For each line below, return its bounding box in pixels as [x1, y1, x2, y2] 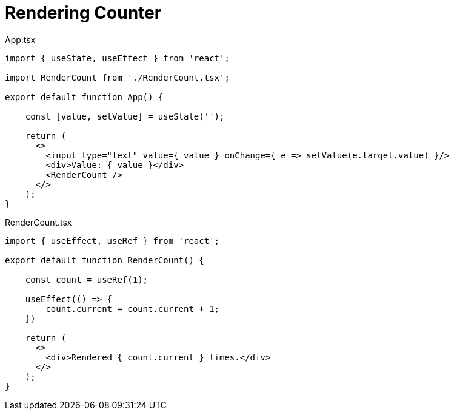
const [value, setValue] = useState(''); [25, 111, 225, 121]
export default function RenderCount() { [5, 255, 204, 265]
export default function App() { [5, 92, 164, 102]
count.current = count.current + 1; [45, 303, 220, 314]
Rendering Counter [5, 2, 162, 23]
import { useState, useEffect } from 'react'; [5, 53, 230, 63]
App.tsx [5, 34, 36, 45]
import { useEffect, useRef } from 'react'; [5, 235, 220, 246]
